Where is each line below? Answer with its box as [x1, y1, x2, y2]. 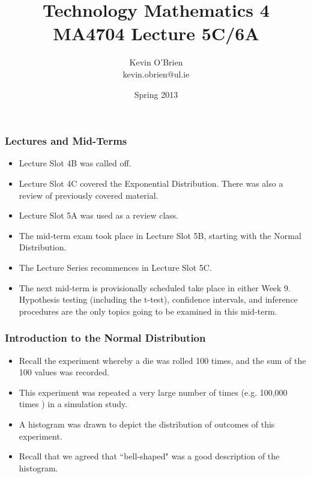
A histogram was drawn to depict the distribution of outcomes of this [19, 417, 275, 430]
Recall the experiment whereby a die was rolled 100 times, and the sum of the [19, 354, 306, 366]
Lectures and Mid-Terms [5, 133, 127, 148]
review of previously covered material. [19, 189, 159, 201]
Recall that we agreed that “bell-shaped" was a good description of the [19, 450, 280, 462]
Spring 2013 [134, 88, 178, 100]
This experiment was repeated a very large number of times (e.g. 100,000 [19, 386, 288, 398]
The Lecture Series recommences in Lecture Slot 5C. [19, 261, 212, 273]
